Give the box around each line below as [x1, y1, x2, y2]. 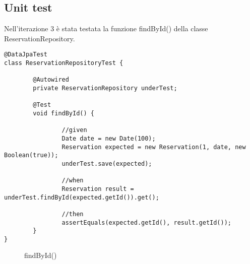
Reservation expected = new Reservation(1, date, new [61, 143, 246, 151]
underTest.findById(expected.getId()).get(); [4, 193, 159, 201]
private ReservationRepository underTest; [33, 85, 177, 92]
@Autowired [33, 76, 69, 84]
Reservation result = [61, 185, 134, 192]
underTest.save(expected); [61, 160, 152, 167]
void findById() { [33, 109, 94, 117]
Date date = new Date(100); [61, 135, 156, 142]
